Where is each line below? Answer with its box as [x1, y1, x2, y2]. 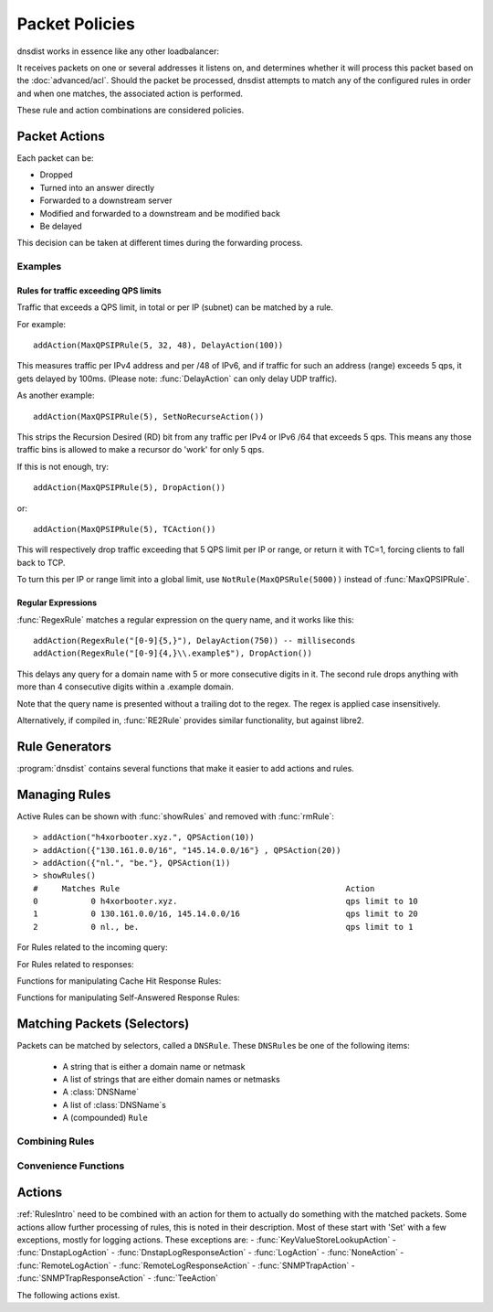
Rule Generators [16, 739, 112, 754]
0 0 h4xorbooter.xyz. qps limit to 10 [33, 896, 419, 907]
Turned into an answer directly [39, 182, 155, 193]
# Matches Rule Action [33, 883, 375, 893]
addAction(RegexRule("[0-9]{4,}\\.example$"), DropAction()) [33, 648, 312, 658]
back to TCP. [16, 557, 66, 568]
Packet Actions [16, 128, 105, 144]
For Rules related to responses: [16, 958, 134, 969]
